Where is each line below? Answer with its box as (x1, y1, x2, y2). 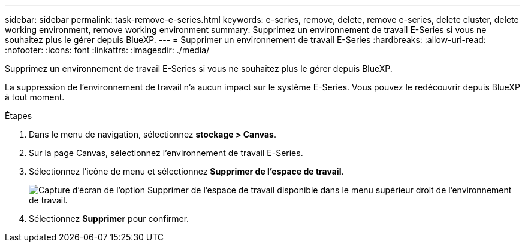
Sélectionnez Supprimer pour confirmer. (29, 214, 189, 224)
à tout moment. (5, 92, 65, 102)
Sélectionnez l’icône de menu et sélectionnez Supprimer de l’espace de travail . (29, 166, 344, 176)
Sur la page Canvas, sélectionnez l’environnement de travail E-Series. (29, 148, 303, 158)
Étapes (5, 111, 32, 121)
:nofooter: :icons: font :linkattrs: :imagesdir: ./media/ (5, 45, 210, 55)
